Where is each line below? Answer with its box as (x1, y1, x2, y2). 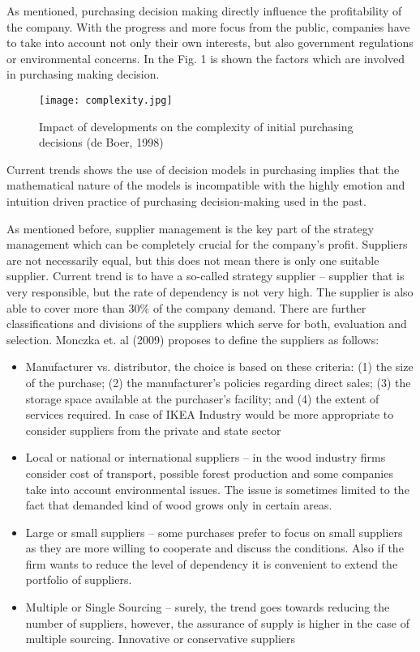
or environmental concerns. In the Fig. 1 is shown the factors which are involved (6, 49, 405, 66)
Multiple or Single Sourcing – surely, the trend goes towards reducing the (25, 599, 390, 616)
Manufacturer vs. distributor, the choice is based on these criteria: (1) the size (25, 358, 414, 375)
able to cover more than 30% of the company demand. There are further (6, 299, 366, 316)
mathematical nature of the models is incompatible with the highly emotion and (6, 177, 405, 194)
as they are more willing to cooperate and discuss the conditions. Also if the (25, 539, 404, 556)
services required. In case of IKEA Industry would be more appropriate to (25, 406, 394, 423)
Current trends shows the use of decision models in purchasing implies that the (6, 160, 400, 177)
